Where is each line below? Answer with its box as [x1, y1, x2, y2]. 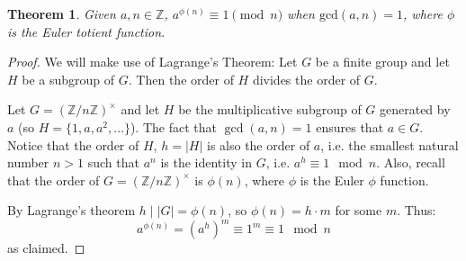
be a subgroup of [22, 69, 115, 88]
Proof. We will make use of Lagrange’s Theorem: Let [7, 52, 298, 71]
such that [87, 153, 139, 172]
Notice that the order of [7, 135, 139, 154]
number [7, 153, 49, 172]
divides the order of [252, 69, 361, 88]
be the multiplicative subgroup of [178, 100, 362, 119]
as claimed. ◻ [7, 238, 85, 257]
